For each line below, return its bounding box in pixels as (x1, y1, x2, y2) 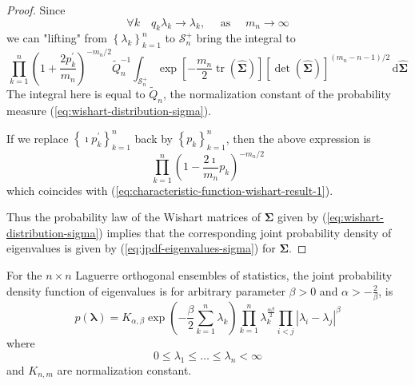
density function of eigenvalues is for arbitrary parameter (6, 282, 285, 299)
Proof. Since (6, 2, 66, 18)
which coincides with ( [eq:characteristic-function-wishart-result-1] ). (6, 181, 333, 198)
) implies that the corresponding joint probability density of (98, 224, 392, 240)
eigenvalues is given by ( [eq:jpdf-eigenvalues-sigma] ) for (6, 240, 276, 256)
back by (134, 129, 173, 145)
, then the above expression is (225, 129, 371, 145)
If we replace (6, 129, 69, 145)
